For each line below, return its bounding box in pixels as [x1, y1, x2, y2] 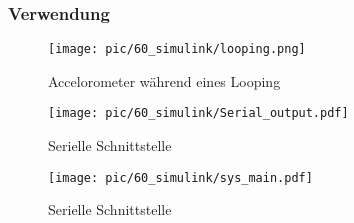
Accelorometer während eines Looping [48, 70, 281, 91]
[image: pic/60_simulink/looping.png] [48, 42, 306, 57]
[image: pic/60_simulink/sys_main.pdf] [48, 170, 313, 185]
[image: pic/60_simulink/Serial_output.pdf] [48, 106, 349, 121]
